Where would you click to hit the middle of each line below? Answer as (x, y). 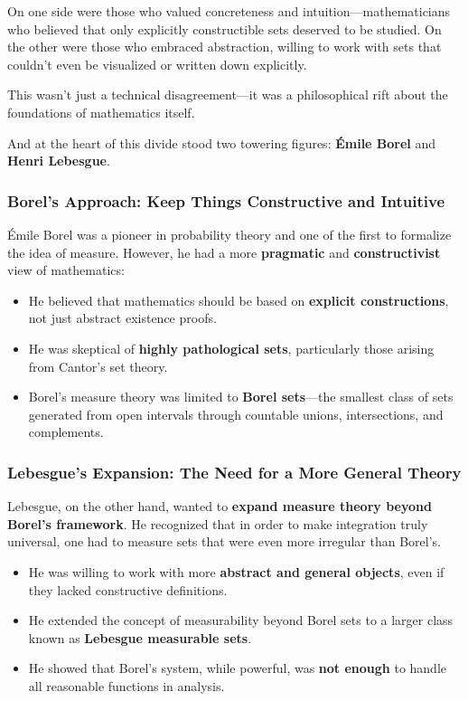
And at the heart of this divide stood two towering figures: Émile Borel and (222, 142)
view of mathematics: (66, 270)
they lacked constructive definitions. (128, 589)
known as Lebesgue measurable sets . (140, 637)
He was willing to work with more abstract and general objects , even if (236, 571)
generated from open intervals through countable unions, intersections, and (236, 414)
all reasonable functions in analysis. (126, 685)
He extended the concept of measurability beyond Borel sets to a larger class (241, 620)
